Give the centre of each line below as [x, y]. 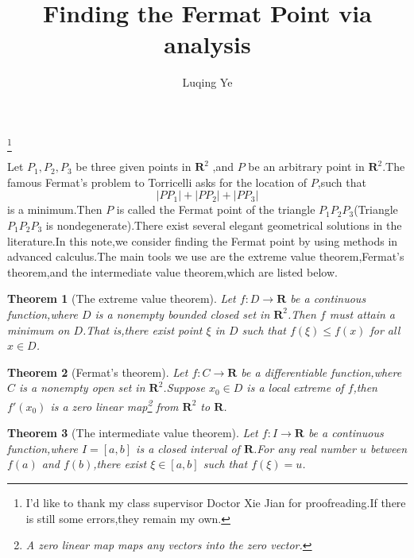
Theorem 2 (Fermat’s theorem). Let [98, 372]
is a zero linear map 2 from [114, 405]
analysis [207, 44]
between [389, 448]
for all [385, 329]
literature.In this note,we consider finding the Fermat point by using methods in [203, 240]
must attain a [362, 314]
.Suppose [184, 387]
